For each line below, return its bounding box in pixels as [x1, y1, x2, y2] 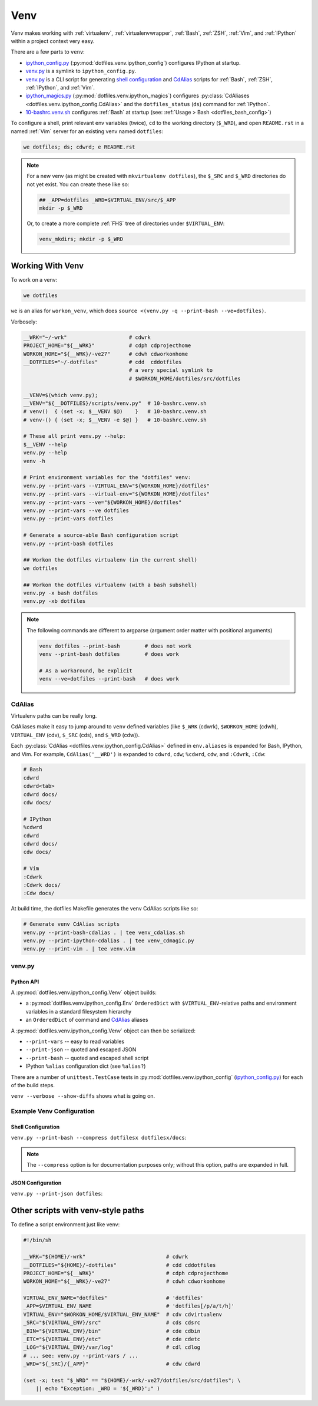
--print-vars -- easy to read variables [25, 1038, 125, 1045]
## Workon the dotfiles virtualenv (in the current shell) [23, 557, 197, 563]
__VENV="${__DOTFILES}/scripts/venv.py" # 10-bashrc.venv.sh [23, 400, 207, 407]
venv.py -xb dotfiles [23, 598, 86, 605]
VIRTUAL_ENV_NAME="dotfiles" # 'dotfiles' [23, 1295, 204, 1302]
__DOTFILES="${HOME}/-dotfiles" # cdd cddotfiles [23, 1262, 216, 1268]
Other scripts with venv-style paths [11, 1206, 144, 1216]
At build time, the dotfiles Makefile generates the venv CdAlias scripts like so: [11, 905, 198, 912]
